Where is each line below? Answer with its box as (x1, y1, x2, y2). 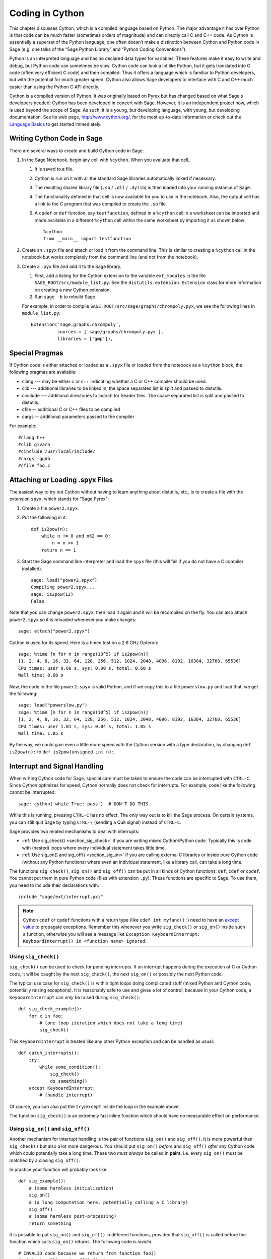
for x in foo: (28, 1013, 64, 1019)
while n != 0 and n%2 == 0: (41, 533, 111, 539)
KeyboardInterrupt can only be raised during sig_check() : (9, 994, 141, 1000)
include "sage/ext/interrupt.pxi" (18, 894, 103, 900)
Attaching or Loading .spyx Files (9, 475, 113, 484)
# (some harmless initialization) (28, 1185, 114, 1191)
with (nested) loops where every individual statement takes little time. (22, 845, 166, 851)
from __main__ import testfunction (43, 236, 131, 242)
